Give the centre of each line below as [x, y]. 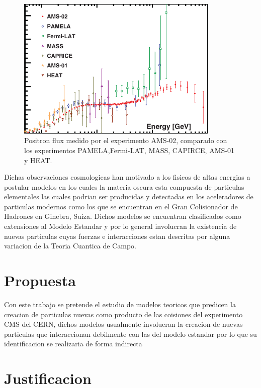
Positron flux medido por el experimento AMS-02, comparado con [126, 140]
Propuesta [40, 280]
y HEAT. [38, 160]
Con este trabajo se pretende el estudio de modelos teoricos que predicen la [120, 304]
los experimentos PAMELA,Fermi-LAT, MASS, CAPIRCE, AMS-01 [129, 150]
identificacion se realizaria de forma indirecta [73, 344]
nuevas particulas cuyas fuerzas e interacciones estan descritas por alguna [117, 236]
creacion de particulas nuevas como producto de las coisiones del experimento [123, 314]
